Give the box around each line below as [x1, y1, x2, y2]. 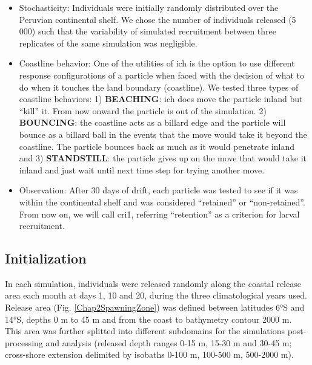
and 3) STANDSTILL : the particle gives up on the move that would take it [19, 152, 307, 164]
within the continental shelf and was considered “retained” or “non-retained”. [19, 195, 305, 208]
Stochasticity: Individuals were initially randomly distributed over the [19, 1, 279, 13]
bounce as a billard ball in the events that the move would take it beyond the [19, 128, 307, 140]
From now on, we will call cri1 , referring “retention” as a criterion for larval [19, 207, 300, 220]
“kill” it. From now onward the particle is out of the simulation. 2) [19, 104, 267, 117]
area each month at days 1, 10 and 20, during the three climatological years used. [5, 289, 307, 302]
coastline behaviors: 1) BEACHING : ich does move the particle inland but [19, 92, 303, 105]
